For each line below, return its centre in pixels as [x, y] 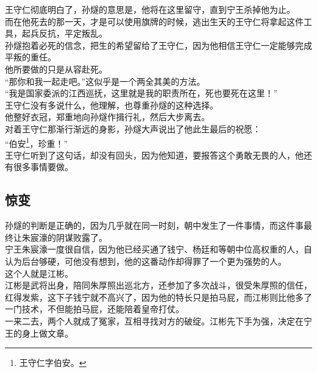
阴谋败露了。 [81, 237]
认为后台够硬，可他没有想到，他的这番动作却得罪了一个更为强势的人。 [146, 261]
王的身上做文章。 [39, 333]
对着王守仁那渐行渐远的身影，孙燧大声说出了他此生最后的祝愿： [133, 128]
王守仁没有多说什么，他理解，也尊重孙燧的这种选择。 [112, 105]
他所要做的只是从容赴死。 [56, 69]
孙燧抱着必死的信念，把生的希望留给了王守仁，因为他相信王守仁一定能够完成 [158, 45]
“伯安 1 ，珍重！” [37, 142]
